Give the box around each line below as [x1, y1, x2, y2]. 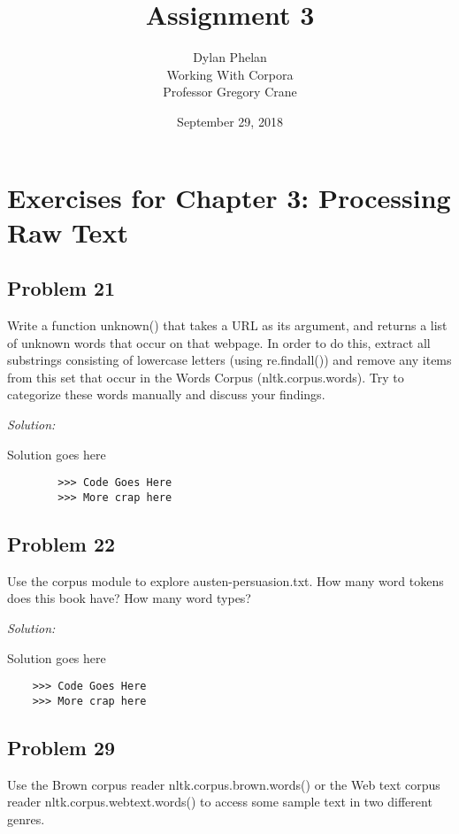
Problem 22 [7, 529, 116, 557]
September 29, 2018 [177, 112, 283, 130]
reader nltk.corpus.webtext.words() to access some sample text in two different [7, 792, 432, 811]
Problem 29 [7, 733, 116, 761]
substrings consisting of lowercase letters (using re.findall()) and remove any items [7, 351, 452, 369]
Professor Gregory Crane [163, 82, 297, 101]
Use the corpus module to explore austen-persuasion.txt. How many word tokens [7, 571, 444, 590]
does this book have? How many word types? [7, 589, 251, 607]
